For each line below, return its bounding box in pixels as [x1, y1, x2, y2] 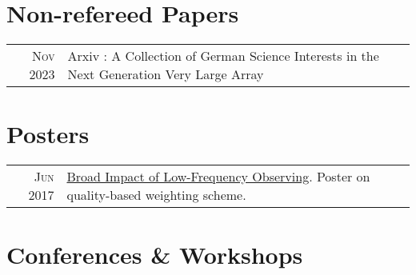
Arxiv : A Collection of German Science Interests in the [67, 46, 379, 66]
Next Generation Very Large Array [67, 65, 264, 84]
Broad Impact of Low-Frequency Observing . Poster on [66, 167, 370, 186]
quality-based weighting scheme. [66, 185, 246, 205]
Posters [6, 118, 90, 150]
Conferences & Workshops [6, 238, 303, 271]
